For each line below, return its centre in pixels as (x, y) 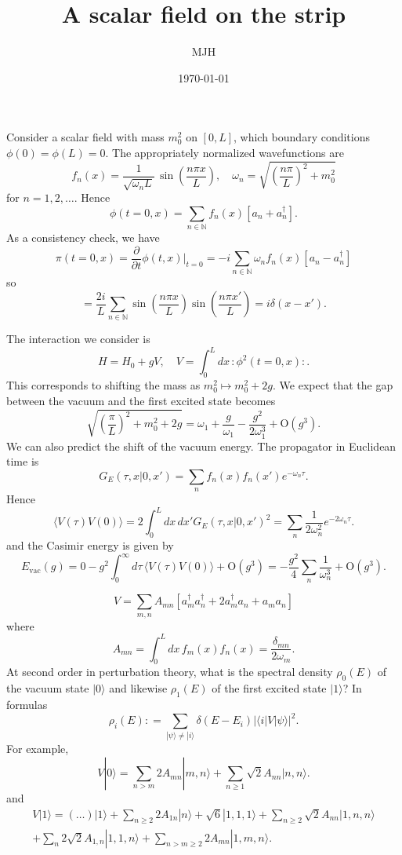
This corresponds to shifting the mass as (103, 385)
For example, (38, 749)
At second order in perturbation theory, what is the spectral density (170, 672)
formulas (27, 705)
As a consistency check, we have (83, 238)
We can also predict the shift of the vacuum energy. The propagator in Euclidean (201, 446)
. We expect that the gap (333, 385)
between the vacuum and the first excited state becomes (141, 400)
